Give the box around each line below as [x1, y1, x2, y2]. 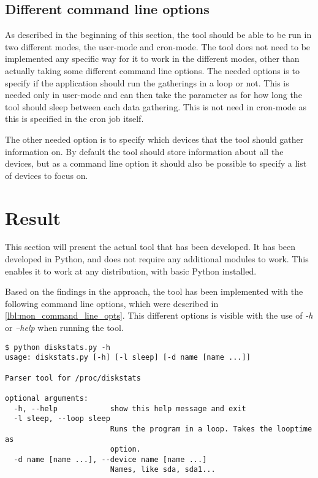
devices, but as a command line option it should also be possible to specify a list [5, 157, 307, 170]
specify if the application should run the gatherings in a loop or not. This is [5, 76, 289, 89]
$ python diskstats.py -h [5, 343, 110, 352]
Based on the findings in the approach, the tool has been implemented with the [5, 285, 303, 298]
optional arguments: [5, 393, 89, 403]
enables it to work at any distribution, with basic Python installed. [5, 264, 257, 277]
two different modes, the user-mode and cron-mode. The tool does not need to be [5, 40, 311, 53]
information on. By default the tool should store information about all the [5, 145, 284, 157]
